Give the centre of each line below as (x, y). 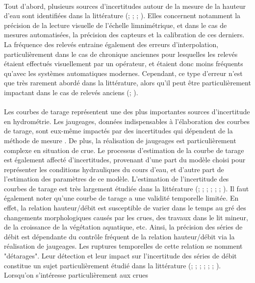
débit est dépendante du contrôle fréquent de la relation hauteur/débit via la (119, 236)
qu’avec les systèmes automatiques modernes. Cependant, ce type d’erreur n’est (123, 73)
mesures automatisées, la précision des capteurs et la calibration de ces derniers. (124, 35)
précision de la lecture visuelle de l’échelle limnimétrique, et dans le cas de (115, 25)
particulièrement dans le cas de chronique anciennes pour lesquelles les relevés (121, 54)
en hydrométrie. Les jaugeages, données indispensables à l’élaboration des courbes (127, 121)
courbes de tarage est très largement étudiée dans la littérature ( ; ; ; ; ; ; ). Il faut (127, 188)
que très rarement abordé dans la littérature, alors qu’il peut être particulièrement (127, 83)
